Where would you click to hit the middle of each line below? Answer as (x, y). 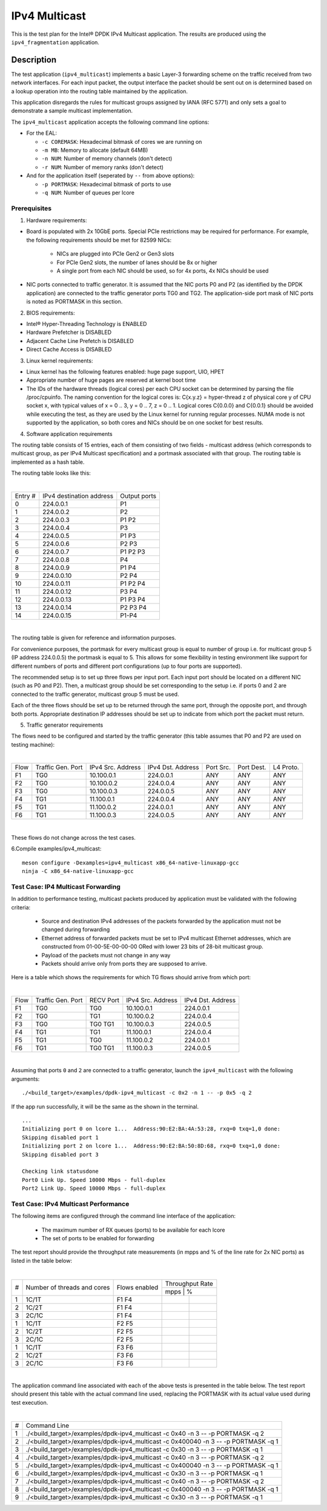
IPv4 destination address (78, 496)
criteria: (21, 907)
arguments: (25, 1079)
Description (34, 60)
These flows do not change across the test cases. (74, 837)
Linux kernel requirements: (60, 361)
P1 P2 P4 (133, 584)
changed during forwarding (76, 929)
